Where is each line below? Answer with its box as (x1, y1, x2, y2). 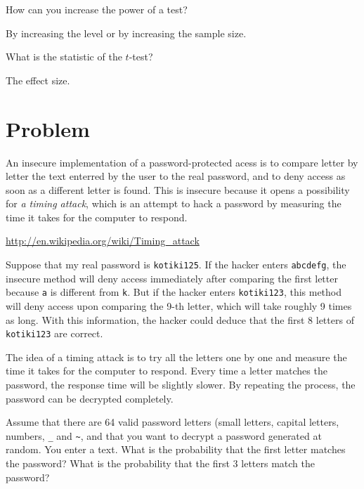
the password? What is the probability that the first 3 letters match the (6, 456, 315, 471)
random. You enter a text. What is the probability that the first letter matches (6, 442, 346, 457)
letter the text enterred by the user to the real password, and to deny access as (6, 169, 346, 183)
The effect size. (6, 72, 70, 87)
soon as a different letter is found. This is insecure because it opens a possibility (6, 182, 350, 197)
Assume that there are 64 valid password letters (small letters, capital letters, (6, 415, 339, 429)
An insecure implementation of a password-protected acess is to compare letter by (6, 155, 358, 169)
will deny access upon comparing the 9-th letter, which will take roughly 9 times (6, 298, 352, 313)
